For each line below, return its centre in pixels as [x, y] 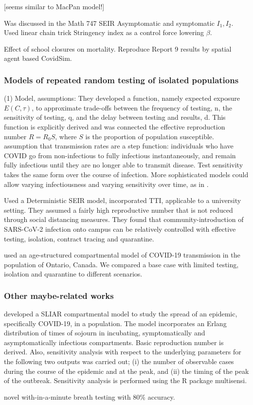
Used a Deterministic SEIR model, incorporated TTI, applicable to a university [123, 200]
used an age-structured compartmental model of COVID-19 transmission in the [122, 255]
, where [66, 136]
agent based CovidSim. [38, 58]
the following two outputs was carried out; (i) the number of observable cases [119, 361]
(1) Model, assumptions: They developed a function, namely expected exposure [122, 98]
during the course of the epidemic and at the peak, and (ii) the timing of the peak [126, 371]
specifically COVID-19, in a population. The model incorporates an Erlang [115, 323]
